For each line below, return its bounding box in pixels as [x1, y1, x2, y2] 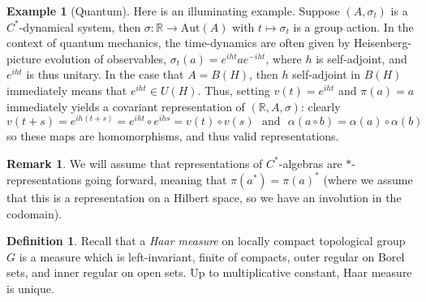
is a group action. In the [293, 18, 414, 35]
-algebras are [278, 154, 342, 171]
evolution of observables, [45, 50, 167, 67]
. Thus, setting [197, 81, 270, 98]
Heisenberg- [353, 34, 412, 51]
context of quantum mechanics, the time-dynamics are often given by [6, 34, 351, 51]
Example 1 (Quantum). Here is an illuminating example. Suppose [6, 2, 340, 19]
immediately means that [6, 81, 127, 98]
